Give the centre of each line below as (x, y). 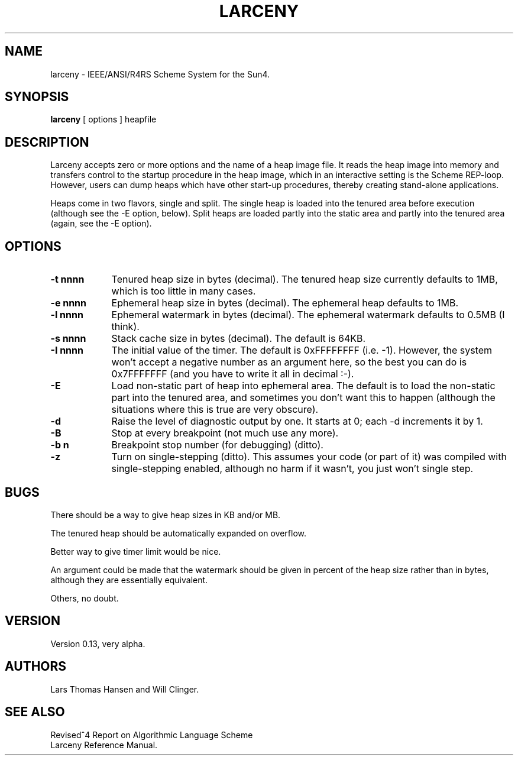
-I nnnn (67, 350)
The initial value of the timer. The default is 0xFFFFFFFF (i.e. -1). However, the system (302, 350)
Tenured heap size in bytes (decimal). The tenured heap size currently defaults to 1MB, (305, 279)
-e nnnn (69, 303)
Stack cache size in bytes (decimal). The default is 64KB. (239, 339)
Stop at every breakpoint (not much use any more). (225, 433)
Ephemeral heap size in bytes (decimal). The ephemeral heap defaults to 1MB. (285, 303)
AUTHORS (36, 667)
